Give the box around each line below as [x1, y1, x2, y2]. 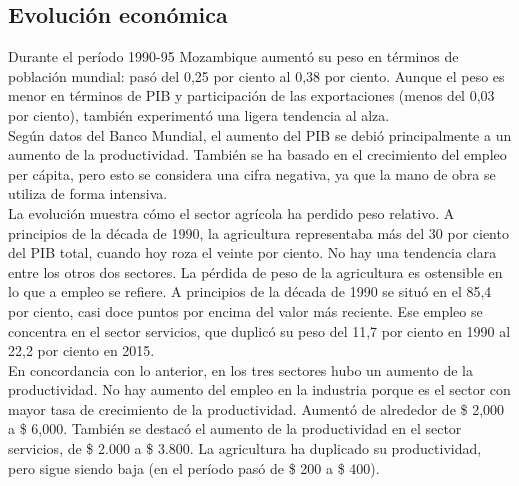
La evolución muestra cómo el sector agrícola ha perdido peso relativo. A [8, 202, 455, 223]
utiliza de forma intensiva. [8, 183, 168, 204]
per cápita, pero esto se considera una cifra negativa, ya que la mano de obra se [8, 163, 496, 184]
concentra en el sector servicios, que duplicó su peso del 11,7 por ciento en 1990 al [8, 320, 511, 341]
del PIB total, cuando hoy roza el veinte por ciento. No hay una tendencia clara [8, 242, 497, 263]
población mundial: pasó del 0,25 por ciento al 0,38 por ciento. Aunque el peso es [8, 65, 505, 86]
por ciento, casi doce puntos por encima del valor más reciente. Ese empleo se [8, 300, 483, 321]
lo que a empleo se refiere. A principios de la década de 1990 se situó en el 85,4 [8, 281, 492, 302]
